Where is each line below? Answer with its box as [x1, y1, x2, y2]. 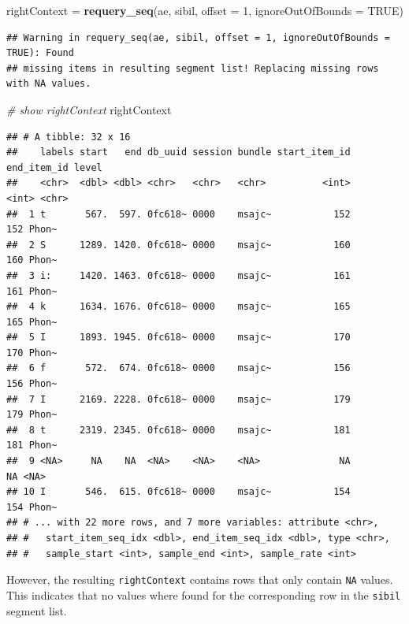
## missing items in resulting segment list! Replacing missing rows [6, 62, 379, 74]
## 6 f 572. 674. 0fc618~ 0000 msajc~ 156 [6, 362, 351, 374]
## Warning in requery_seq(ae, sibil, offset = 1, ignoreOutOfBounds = [6, 32, 390, 43]
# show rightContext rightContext [6, 101, 172, 117]
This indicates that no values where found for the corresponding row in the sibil [6, 586, 401, 603]
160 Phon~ [6, 254, 58, 266]
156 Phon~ [6, 378, 58, 390]
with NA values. [6, 78, 91, 90]
